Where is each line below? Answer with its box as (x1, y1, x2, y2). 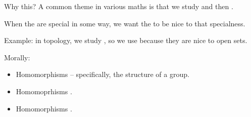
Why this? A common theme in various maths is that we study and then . (4, 1, 233, 11)
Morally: (4, 52, 30, 62)
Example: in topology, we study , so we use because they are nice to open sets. (4, 35, 247, 46)
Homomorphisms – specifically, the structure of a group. (16, 69, 189, 80)
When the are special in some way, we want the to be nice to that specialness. (4, 18, 245, 28)
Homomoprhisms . (16, 86, 72, 96)
